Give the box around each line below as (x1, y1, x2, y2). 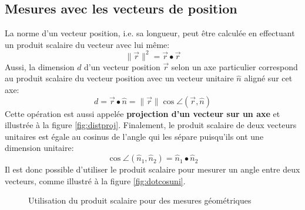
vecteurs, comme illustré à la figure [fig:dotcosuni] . (5, 174, 186, 187)
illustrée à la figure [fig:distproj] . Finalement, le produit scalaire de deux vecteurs (5, 119, 297, 131)
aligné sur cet (244, 72, 293, 84)
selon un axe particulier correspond (171, 60, 298, 73)
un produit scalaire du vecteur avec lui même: (5, 38, 170, 50)
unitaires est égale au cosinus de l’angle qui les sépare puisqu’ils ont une (5, 130, 264, 142)
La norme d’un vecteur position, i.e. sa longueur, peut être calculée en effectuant (5, 27, 295, 39)
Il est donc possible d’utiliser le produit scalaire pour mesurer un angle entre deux (5, 163, 300, 175)
